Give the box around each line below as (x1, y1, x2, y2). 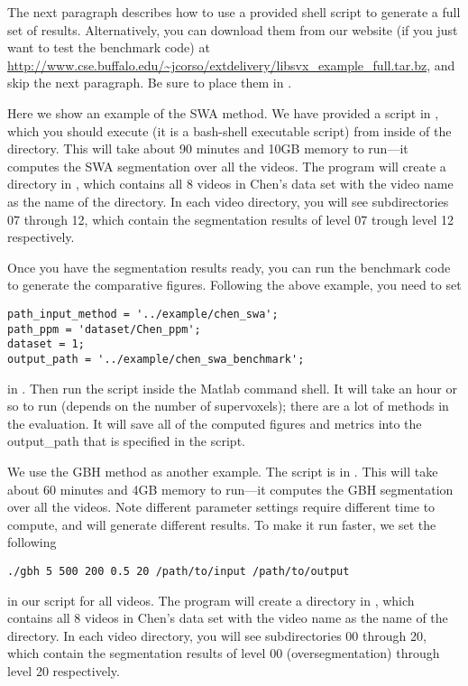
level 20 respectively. (7, 661, 120, 680)
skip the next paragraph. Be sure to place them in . (7, 73, 292, 92)
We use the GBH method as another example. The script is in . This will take (7, 461, 438, 480)
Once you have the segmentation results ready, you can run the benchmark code (7, 257, 451, 276)
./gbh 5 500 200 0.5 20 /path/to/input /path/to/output (7, 564, 350, 578)
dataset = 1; (7, 338, 85, 351)
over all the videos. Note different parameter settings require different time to (7, 497, 436, 516)
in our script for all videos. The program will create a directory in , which (7, 590, 415, 609)
